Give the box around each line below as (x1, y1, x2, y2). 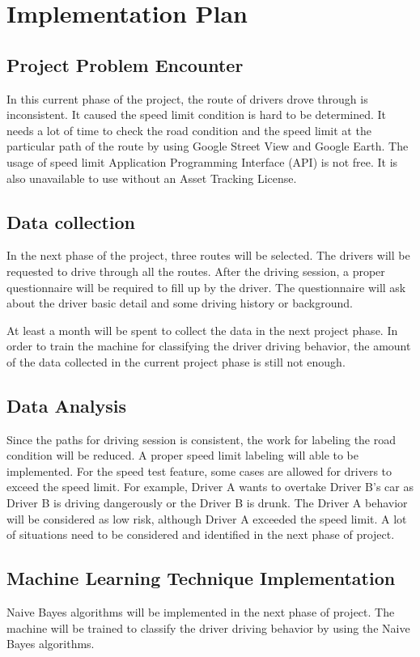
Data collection (6, 209, 136, 234)
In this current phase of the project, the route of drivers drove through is (6, 90, 368, 107)
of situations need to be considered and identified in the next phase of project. (6, 526, 395, 543)
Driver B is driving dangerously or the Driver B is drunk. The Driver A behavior (6, 494, 408, 511)
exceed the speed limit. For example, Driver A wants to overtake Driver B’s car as (6, 478, 414, 495)
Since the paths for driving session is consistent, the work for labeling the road (6, 430, 397, 447)
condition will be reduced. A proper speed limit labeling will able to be (6, 447, 359, 464)
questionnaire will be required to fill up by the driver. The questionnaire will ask (6, 278, 406, 295)
